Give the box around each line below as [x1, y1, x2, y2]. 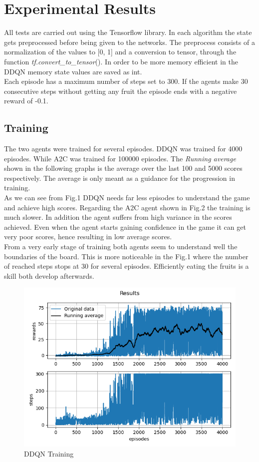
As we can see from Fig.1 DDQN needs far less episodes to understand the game [4, 192, 250, 203]
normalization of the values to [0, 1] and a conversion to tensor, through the [4, 46, 237, 57]
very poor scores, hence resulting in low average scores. [4, 231, 172, 242]
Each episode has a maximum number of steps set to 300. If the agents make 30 [4, 76, 248, 86]
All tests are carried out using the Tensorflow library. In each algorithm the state [4, 27, 252, 37]
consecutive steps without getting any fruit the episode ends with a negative [4, 85, 237, 96]
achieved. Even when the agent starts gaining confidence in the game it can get [4, 221, 246, 232]
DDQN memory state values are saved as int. [4, 66, 142, 76]
